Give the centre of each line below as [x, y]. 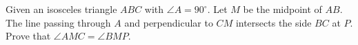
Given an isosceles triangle [61, 9]
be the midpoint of [282, 9]
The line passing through [58, 22]
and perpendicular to [169, 22]
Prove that [28, 36]
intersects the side [274, 22]
